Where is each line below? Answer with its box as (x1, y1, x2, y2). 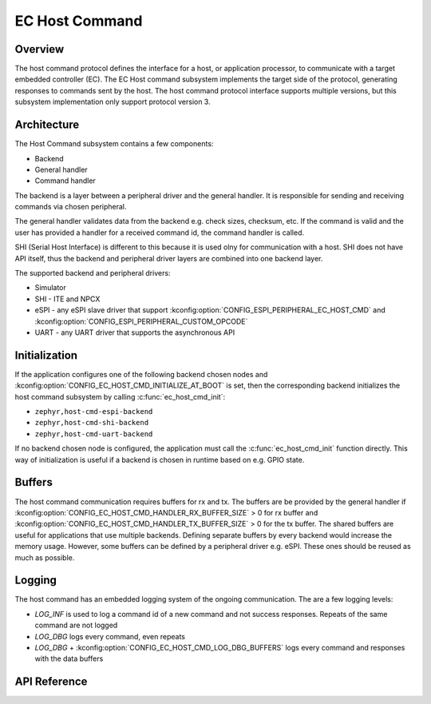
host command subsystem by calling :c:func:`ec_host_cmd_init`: (14, 392, 226, 401)
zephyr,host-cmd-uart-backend (34, 429, 153, 439)
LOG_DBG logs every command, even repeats (34, 631, 186, 641)
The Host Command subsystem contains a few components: (14, 139, 214, 149)
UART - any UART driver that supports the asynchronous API (34, 328, 235, 337)
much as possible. (14, 552, 75, 563)
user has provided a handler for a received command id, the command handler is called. (14, 228, 305, 237)
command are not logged (34, 620, 118, 630)
